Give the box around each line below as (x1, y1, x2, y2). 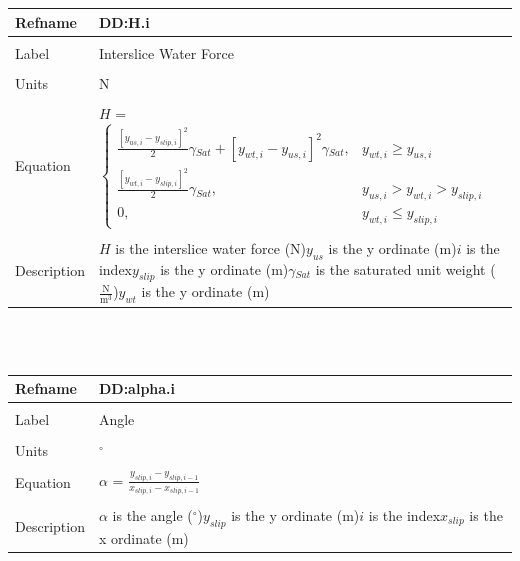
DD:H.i (98, 11, 150, 32)
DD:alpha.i (98, 378, 176, 399)
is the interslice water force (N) (115, 237, 307, 258)
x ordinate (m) (98, 527, 189, 548)
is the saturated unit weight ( (315, 258, 496, 279)
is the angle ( (112, 504, 193, 525)
